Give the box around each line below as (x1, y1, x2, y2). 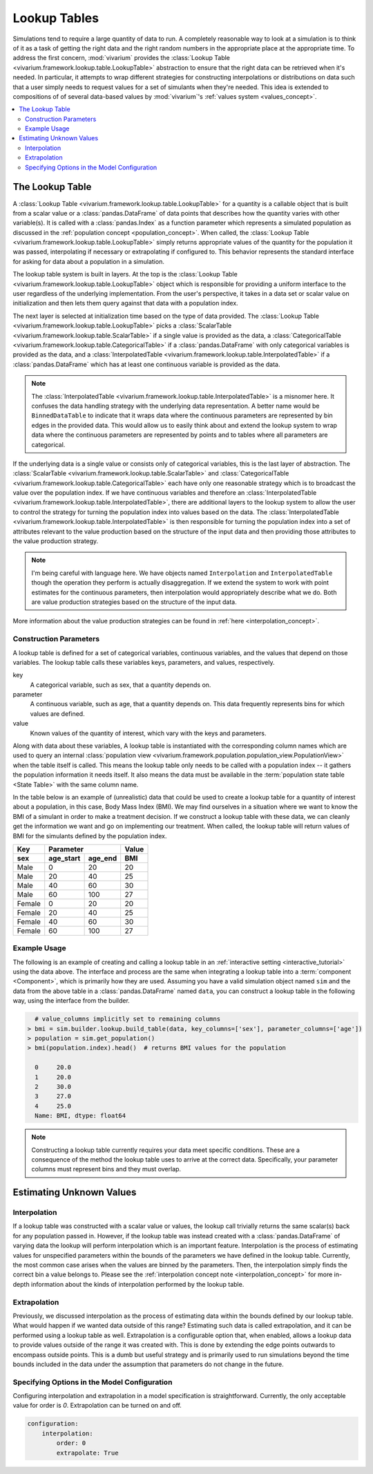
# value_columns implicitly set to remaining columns (35, 1015, 221, 1023)
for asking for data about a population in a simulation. (12, 257, 165, 265)
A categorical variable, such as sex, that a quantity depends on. (30, 681, 211, 689)
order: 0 (56, 1439, 86, 1447)
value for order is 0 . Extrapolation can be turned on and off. (12, 1401, 182, 1410)
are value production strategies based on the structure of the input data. (31, 598, 238, 606)
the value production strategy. (12, 537, 99, 545)
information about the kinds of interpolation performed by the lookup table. (31, 1280, 245, 1288)
